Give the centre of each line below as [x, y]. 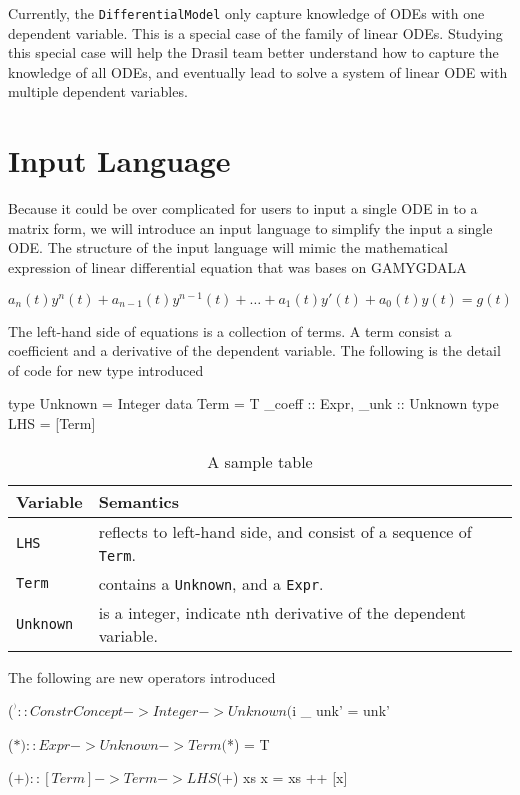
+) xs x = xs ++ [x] [284, 777]
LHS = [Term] [52, 422]
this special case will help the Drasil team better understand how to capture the [253, 52]
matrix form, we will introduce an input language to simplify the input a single [250, 227]
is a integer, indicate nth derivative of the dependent [282, 612]
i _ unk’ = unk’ [341, 710]
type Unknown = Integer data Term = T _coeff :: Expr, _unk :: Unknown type [253, 403]
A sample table [260, 461]
